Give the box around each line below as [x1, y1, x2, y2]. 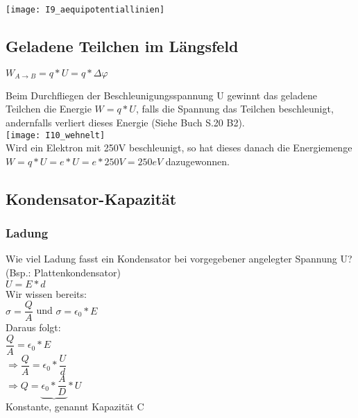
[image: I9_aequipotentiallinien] [6, 5, 165, 15]
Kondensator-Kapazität [6, 187, 177, 209]
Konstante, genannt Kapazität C [6, 399, 144, 414]
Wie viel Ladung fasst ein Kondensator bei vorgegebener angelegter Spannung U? [6, 251, 352, 266]
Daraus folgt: [6, 320, 61, 335]
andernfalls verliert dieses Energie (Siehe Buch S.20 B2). [6, 115, 245, 130]
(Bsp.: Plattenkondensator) [6, 265, 121, 280]
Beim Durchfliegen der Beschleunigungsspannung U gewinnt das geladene [6, 87, 317, 102]
